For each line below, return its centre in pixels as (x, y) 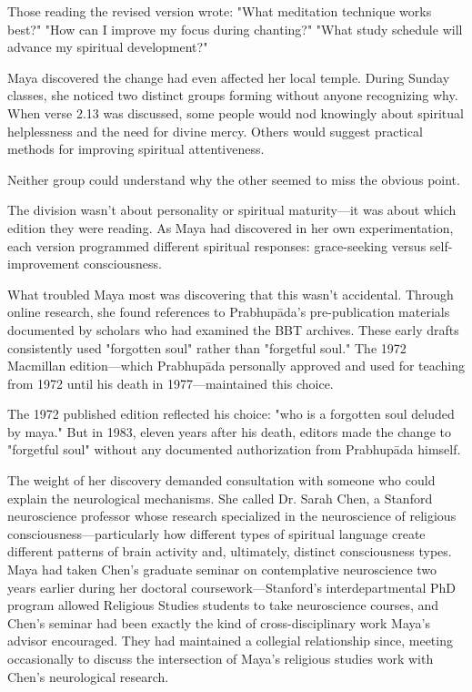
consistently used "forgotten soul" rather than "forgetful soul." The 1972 (207, 347)
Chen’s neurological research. (88, 676)
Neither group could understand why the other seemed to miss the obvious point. (234, 179)
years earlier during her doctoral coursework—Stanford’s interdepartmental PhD (232, 587)
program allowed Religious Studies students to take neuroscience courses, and (223, 605)
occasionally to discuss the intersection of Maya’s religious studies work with (221, 658)
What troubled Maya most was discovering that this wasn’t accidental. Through (231, 294)
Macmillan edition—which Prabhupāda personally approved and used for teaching (236, 366)
